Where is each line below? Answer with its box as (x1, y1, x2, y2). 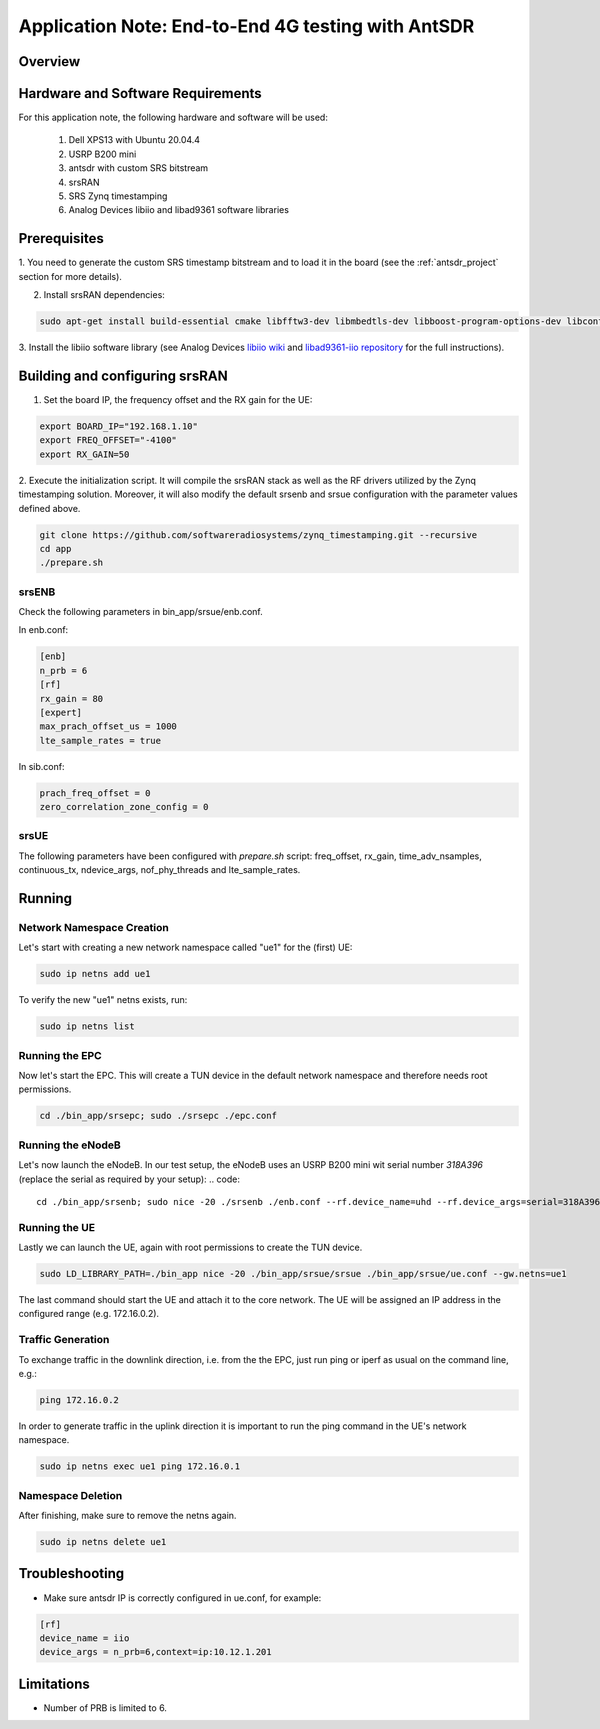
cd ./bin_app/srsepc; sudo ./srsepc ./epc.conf (39, 1110, 277, 1122)
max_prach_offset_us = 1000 (39, 721, 177, 732)
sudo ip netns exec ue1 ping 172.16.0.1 (39, 1461, 240, 1472)
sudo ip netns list (39, 1021, 135, 1032)
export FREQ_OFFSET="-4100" (39, 435, 177, 446)
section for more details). (18, 270, 122, 282)
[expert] (39, 706, 83, 718)
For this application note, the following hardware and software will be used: (18, 111, 329, 124)
